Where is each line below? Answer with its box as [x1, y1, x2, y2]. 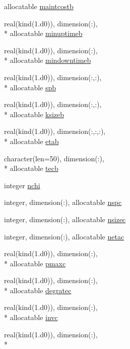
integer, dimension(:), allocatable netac [4, 231, 124, 241]
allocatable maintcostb [4, 1, 74, 11]
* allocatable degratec [4, 285, 72, 295]
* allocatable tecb [4, 163, 58, 173]
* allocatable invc [4, 312, 58, 323]
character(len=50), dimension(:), [4, 153, 104, 163]
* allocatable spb [4, 82, 56, 92]
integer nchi [4, 180, 40, 190]
